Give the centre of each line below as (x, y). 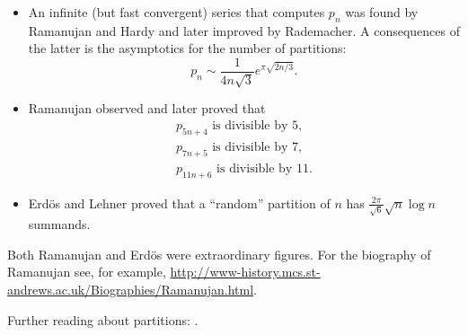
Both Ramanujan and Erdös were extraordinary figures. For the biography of (219, 254)
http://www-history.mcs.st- (245, 272)
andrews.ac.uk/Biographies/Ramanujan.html (131, 289)
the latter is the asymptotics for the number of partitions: (187, 48)
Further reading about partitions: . (103, 319)
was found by (382, 12)
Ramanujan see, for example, (87, 272)
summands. (59, 224)
